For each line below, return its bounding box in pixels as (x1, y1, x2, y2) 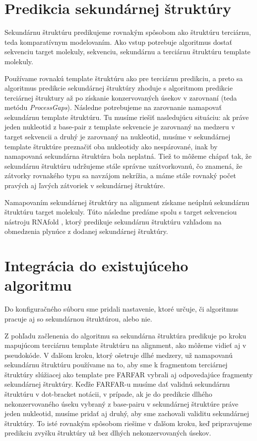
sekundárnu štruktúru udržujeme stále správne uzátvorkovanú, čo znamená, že (4, 160, 243, 171)
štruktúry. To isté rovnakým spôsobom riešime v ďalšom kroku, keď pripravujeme (4, 418, 252, 428)
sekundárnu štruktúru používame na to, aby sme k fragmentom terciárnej (4, 359, 228, 370)
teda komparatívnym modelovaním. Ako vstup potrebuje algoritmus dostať (4, 36, 232, 47)
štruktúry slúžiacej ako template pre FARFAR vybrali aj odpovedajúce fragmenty (4, 369, 253, 379)
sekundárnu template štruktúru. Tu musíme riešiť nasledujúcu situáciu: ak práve (4, 111, 249, 122)
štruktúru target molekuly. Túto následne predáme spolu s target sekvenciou (4, 207, 237, 217)
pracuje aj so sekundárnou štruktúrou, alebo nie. (4, 313, 152, 324)
